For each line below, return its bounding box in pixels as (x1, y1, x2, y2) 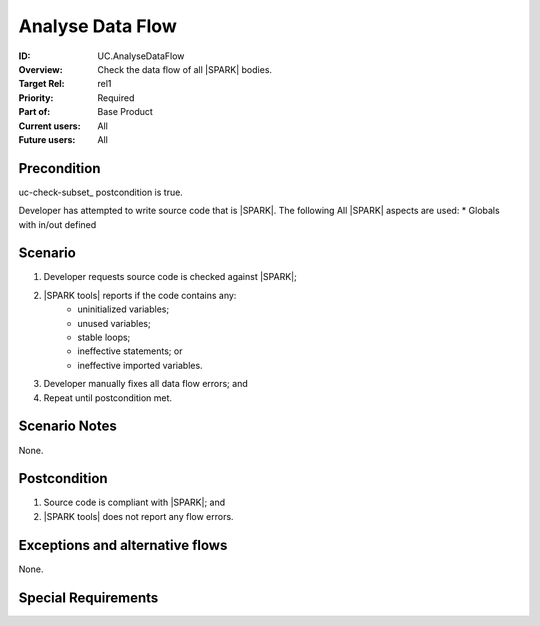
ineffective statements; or (77, 345, 183, 357)
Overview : (18, 63, 64, 75)
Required (97, 91, 135, 104)
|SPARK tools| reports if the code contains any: (43, 289, 237, 301)
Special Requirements (18, 589, 159, 606)
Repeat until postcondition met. (43, 391, 173, 404)
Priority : (18, 91, 54, 104)
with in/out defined (18, 218, 97, 230)
